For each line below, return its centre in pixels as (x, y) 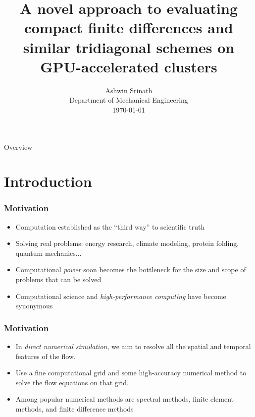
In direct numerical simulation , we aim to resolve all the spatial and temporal (133, 346)
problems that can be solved (58, 279)
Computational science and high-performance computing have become (121, 296)
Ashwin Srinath (129, 90)
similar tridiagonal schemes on (129, 47)
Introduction (48, 181)
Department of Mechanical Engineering (129, 100)
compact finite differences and (129, 28)
